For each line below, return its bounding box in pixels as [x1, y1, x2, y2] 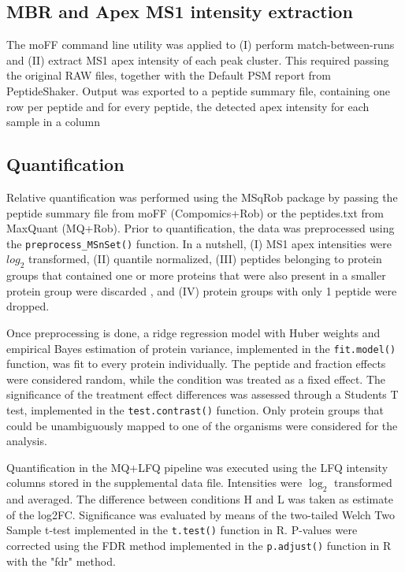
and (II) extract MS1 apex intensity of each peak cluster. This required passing [6, 51, 389, 68]
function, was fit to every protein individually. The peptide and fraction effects [6, 355, 386, 372]
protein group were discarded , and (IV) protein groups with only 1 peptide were [6, 282, 397, 299]
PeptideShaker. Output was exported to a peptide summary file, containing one [6, 82, 391, 98]
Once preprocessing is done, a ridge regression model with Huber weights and [6, 324, 381, 340]
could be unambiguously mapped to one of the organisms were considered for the [6, 417, 398, 433]
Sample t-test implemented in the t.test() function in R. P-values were [6, 522, 358, 538]
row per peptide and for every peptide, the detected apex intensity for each [6, 98, 370, 114]
